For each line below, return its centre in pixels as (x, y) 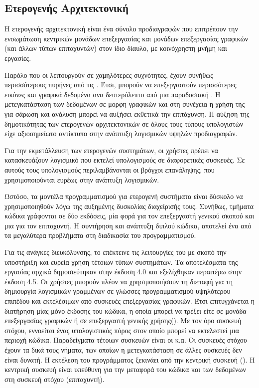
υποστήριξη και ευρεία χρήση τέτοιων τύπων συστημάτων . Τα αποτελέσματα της (121, 262)
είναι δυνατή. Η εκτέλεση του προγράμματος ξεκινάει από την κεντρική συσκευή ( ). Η (130, 359)
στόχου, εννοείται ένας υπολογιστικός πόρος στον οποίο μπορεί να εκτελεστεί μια (122, 330)
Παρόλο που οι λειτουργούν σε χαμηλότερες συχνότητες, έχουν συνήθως (109, 75)
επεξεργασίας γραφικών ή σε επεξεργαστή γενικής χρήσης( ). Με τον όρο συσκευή (123, 320)
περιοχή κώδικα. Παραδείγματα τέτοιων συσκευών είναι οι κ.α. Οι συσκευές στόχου (126, 340)
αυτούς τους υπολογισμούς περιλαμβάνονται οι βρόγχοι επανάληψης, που (110, 169)
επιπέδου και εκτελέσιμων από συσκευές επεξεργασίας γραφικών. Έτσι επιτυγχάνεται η (130, 301)
